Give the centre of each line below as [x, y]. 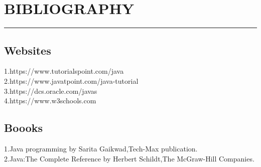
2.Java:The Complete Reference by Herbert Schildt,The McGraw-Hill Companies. [129, 158]
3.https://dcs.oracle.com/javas [51, 91]
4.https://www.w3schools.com [50, 101]
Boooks [24, 128]
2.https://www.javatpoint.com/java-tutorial [71, 80]
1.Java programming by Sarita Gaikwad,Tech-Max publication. [101, 148]
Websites [28, 50]
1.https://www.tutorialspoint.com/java [64, 71]
